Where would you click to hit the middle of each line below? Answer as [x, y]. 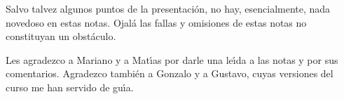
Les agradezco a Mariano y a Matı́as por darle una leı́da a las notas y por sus [172, 59]
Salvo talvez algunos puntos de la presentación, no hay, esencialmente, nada [168, 8]
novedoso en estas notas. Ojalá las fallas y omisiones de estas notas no [156, 22]
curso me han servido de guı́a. [70, 87]
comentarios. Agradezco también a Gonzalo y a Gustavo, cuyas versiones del [170, 73]
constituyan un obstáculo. [61, 36]
